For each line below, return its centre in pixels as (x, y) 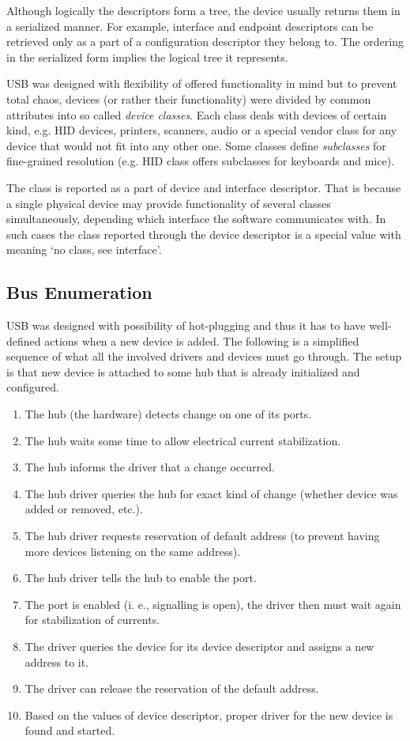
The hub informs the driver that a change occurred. (150, 467)
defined (24, 340)
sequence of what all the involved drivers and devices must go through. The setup (204, 356)
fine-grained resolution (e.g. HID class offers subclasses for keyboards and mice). (201, 161)
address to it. (57, 662)
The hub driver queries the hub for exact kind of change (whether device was (211, 493)
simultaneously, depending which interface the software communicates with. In (196, 219)
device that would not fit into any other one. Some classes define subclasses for (196, 145)
